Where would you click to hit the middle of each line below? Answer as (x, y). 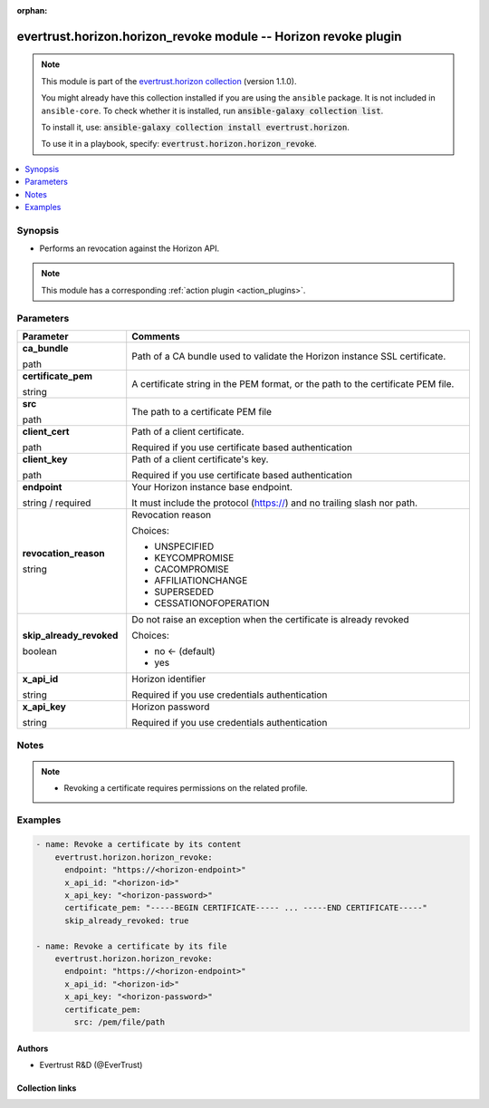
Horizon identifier (169, 679)
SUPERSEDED (184, 592)
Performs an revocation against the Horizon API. (129, 248)
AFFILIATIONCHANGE (201, 580)
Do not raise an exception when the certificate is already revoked (270, 619)
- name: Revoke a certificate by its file (131, 946)
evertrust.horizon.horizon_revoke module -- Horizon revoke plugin (209, 36)
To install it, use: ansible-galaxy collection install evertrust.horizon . (196, 127)
